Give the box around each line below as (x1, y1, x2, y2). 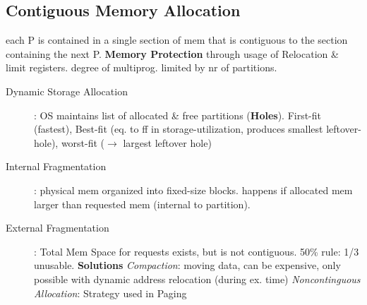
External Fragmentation (6, 220, 109, 235)
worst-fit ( (61, 135, 105, 150)
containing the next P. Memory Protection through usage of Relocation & (6, 46, 339, 61)
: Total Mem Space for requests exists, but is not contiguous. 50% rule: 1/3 (34, 244, 359, 258)
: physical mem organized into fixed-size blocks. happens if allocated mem (34, 182, 353, 197)
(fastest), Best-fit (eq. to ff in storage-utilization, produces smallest (34, 121, 323, 136)
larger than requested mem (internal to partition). (34, 196, 251, 211)
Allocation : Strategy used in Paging (34, 285, 187, 300)
